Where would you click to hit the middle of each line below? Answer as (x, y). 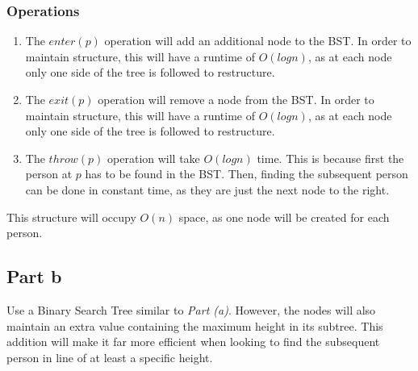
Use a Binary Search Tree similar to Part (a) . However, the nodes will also (191, 309)
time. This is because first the (330, 158)
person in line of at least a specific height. (110, 357)
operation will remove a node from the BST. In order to (236, 99)
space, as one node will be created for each (284, 217)
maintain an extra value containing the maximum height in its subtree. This (195, 325)
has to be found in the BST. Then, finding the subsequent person (247, 174)
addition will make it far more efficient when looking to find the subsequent (193, 342)
